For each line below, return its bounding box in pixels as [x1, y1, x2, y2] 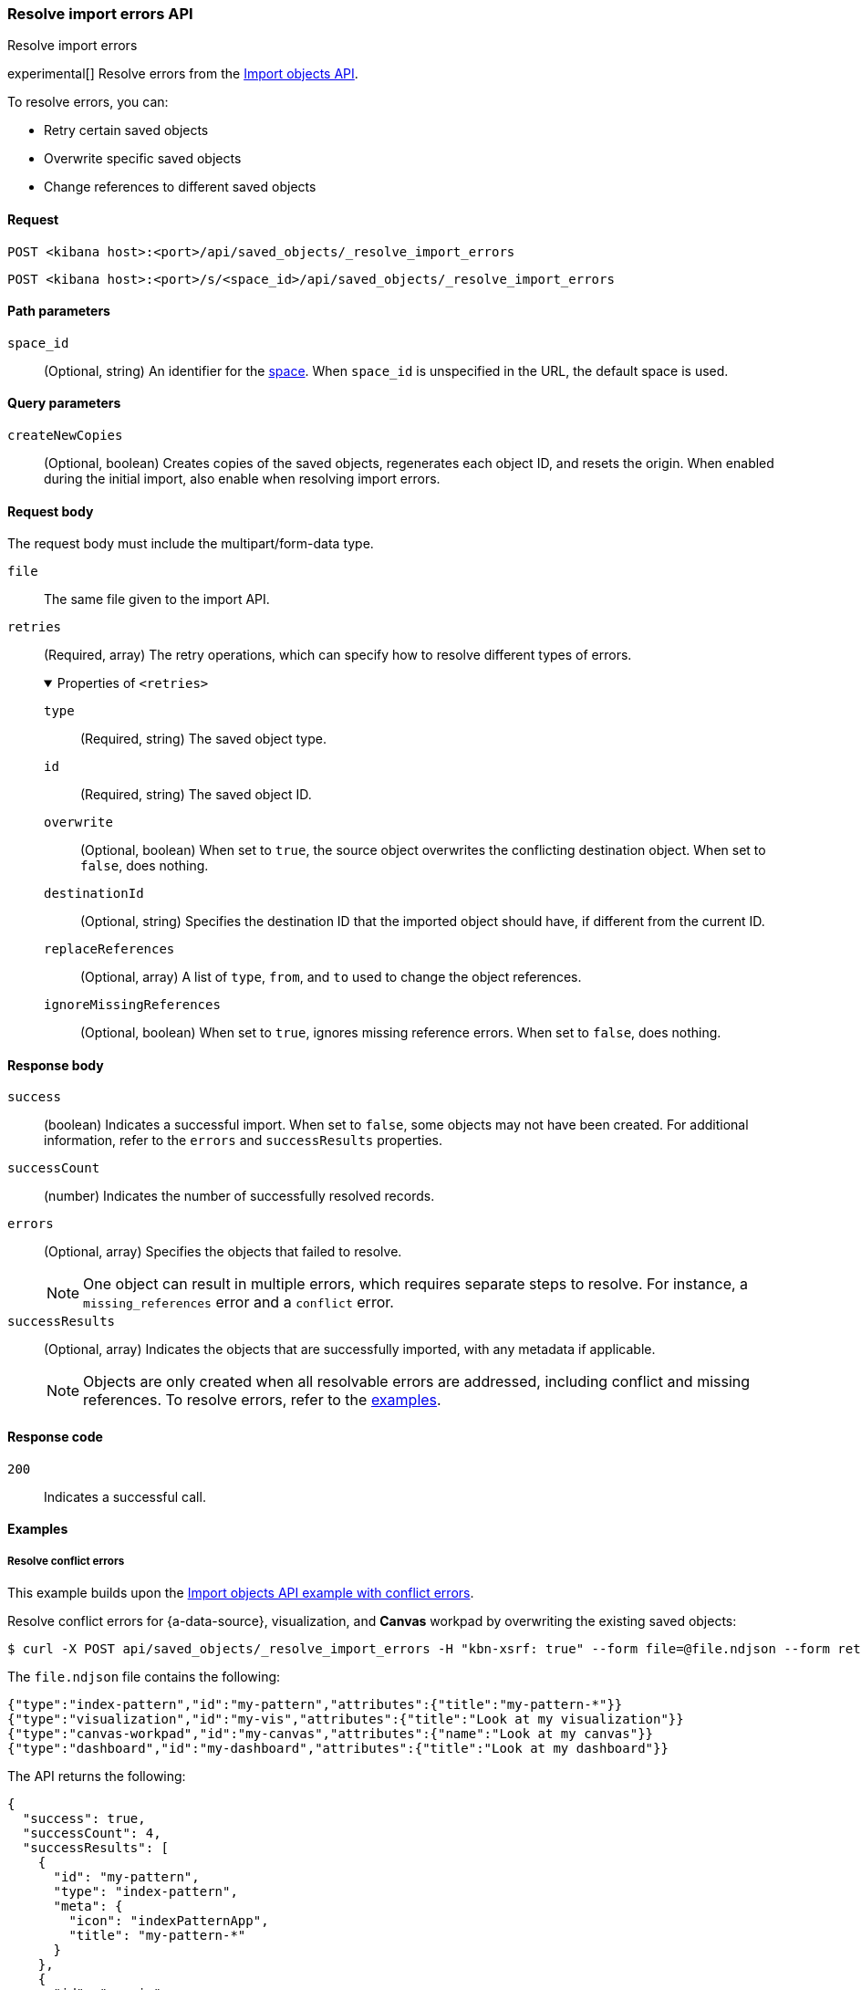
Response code [7, 1429, 103, 1445]
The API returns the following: [7, 1768, 186, 1785]
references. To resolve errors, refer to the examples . [83, 1391, 441, 1410]
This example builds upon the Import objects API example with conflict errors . [7, 1585, 474, 1601]
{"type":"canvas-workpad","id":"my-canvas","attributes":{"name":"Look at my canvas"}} [7, 1726, 654, 1742]
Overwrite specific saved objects [44, 151, 242, 167]
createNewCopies [7, 428, 123, 443]
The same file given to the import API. [44, 591, 270, 608]
